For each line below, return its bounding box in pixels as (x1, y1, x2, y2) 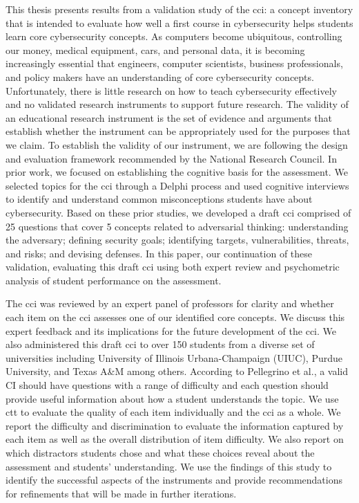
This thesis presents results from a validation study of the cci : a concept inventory (6, 2, 353, 16)
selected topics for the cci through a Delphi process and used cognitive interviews (6, 178, 349, 192)
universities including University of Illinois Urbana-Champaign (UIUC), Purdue (6, 350, 343, 365)
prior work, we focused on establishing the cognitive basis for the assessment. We (6, 165, 348, 179)
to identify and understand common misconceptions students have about (6, 192, 313, 206)
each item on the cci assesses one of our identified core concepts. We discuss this (6, 310, 345, 324)
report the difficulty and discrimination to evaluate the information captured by (6, 418, 344, 432)
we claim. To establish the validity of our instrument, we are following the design (6, 137, 348, 152)
